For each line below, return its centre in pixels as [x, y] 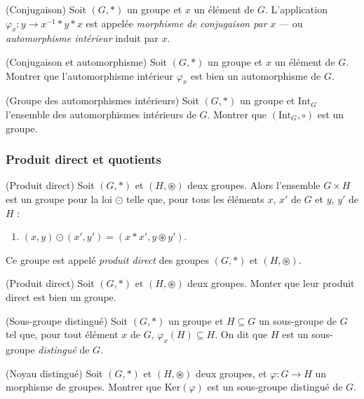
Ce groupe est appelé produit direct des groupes [108, 259]
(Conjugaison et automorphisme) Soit [87, 61]
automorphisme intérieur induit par [82, 38]
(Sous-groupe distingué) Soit [67, 320]
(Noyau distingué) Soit [54, 373]
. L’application [296, 9]
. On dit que [241, 334]
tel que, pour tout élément [62, 334]
